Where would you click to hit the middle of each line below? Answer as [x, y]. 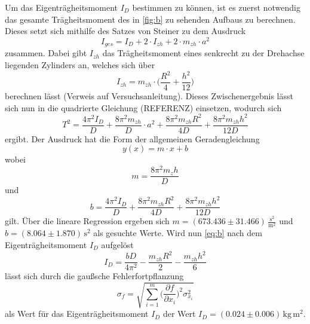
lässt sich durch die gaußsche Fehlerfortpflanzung [94, 276]
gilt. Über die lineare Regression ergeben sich [87, 221]
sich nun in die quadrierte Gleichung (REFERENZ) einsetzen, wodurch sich [143, 107]
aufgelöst [117, 245]
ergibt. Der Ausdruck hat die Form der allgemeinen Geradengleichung [132, 138]
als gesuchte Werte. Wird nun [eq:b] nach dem [178, 233]
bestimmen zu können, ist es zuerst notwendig [216, 7]
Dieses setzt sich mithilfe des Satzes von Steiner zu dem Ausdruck [125, 31]
